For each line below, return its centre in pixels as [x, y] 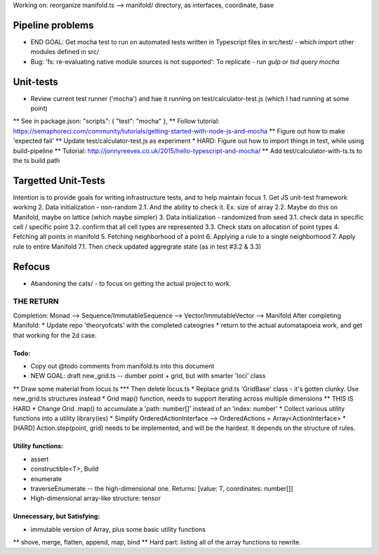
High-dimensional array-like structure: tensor [96, 498]
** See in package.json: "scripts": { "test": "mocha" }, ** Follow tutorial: [117, 121]
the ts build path [36, 160]
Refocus [32, 267]
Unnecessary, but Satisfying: [56, 516]
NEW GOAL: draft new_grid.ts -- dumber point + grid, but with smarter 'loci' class [148, 376]
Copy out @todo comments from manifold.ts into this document [122, 366]
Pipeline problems [53, 25]
